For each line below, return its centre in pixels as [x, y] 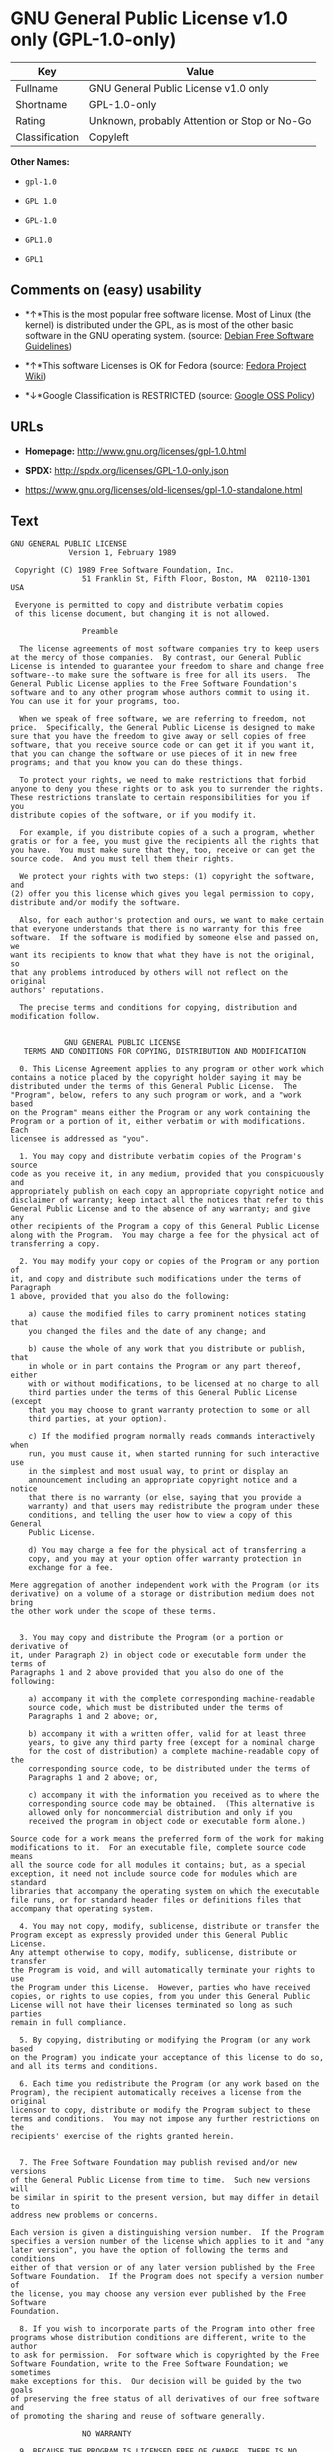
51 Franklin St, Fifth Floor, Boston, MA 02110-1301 [196, 579]
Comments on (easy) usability [106, 290]
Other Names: [40, 161]
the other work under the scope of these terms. [113, 1612]
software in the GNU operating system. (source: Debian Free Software [169, 335]
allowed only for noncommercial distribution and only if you [160, 1813]
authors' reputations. [57, 990]
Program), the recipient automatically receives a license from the [156, 2093]
